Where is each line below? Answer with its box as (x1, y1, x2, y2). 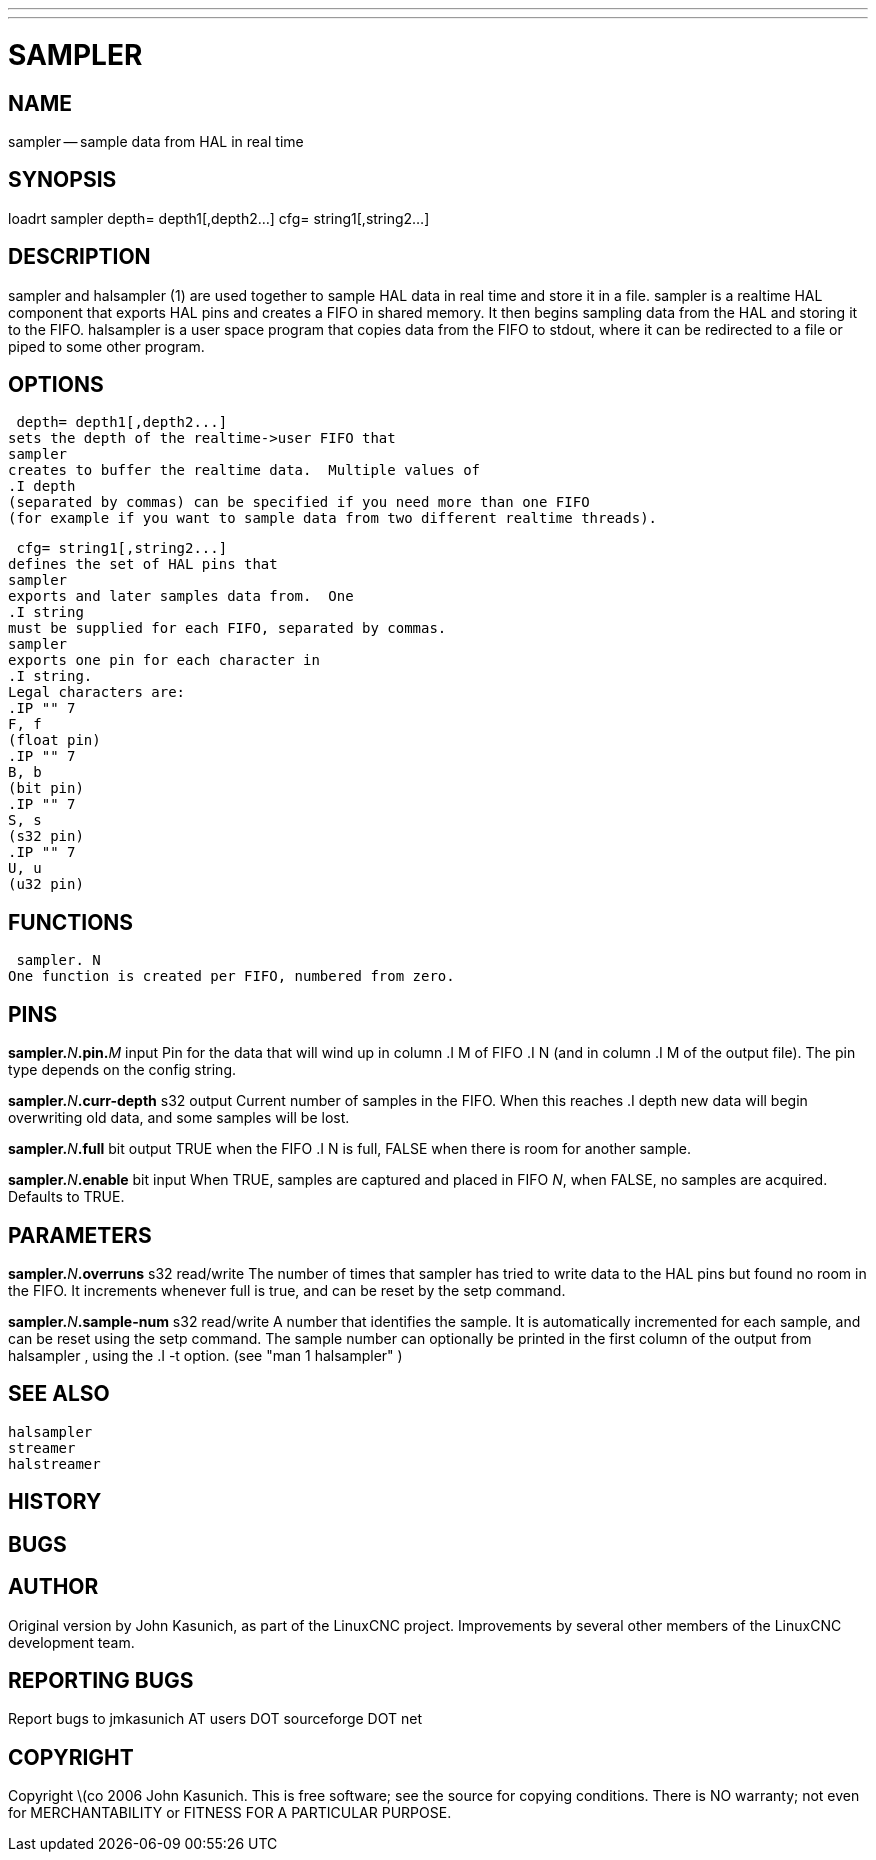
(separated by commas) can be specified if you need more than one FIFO (8, 494, 590, 511)
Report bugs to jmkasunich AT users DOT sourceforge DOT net (8, 1710, 422, 1728)
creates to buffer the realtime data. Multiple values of (8, 462, 481, 479)
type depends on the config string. (8, 1061, 237, 1079)
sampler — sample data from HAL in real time (8, 132, 304, 150)
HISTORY (8, 1489, 102, 1515)
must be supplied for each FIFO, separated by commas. (8, 620, 447, 637)
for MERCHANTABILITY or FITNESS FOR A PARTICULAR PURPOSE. (8, 1804, 452, 1822)
